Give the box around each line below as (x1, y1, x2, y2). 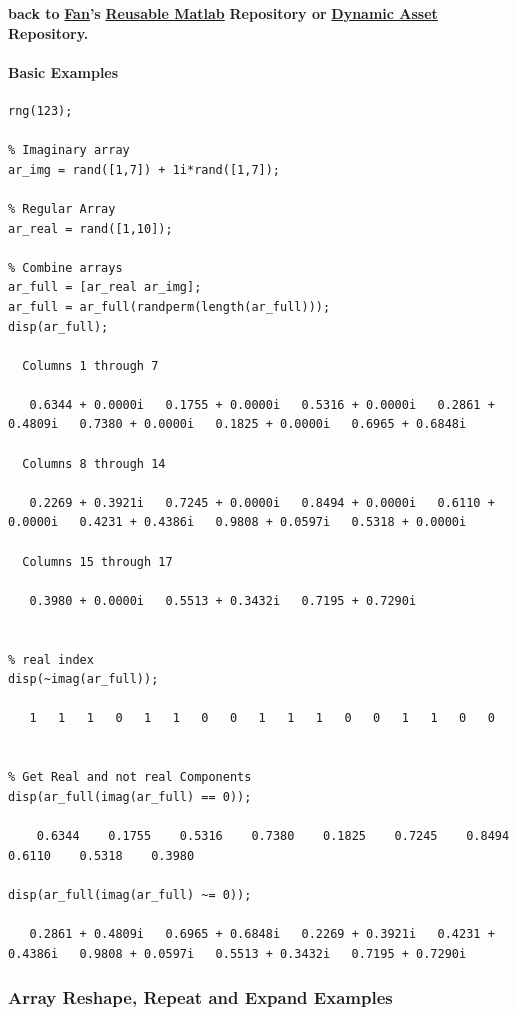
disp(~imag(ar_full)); (8, 672, 159, 687)
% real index (8, 652, 94, 667)
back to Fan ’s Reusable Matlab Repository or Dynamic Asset (8, 3, 438, 23)
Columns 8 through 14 (22, 456, 166, 471)
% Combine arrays (8, 260, 123, 275)
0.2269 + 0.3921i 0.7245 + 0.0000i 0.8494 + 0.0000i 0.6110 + (29, 495, 495, 510)
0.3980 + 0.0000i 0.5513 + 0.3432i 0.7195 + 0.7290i (29, 593, 417, 608)
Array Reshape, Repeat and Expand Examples (8, 985, 393, 1010)
